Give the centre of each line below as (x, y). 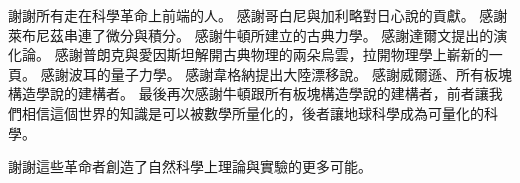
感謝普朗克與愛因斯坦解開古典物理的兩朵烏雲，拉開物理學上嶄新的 (271, 54)
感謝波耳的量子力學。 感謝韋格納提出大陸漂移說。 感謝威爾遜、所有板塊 (276, 73)
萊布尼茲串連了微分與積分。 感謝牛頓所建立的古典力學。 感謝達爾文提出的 (251, 34)
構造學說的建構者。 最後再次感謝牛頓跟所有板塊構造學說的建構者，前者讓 (248, 93)
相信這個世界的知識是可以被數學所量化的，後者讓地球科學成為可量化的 (252, 112)
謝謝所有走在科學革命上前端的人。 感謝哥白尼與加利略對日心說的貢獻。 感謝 (258, 15)
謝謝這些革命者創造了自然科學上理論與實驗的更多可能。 (190, 166)
